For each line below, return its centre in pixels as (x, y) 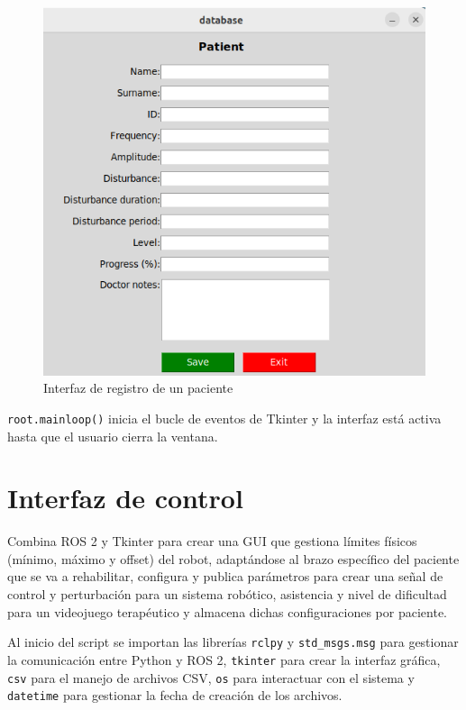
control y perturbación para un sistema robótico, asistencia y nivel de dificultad (227, 594)
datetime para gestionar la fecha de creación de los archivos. (175, 695)
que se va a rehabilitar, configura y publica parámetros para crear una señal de (225, 576)
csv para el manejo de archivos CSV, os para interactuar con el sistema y (211, 677)
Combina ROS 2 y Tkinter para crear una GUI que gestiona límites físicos (212, 541)
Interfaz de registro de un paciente (138, 388)
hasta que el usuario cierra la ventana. (113, 436)
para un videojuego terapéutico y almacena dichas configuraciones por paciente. (227, 611)
